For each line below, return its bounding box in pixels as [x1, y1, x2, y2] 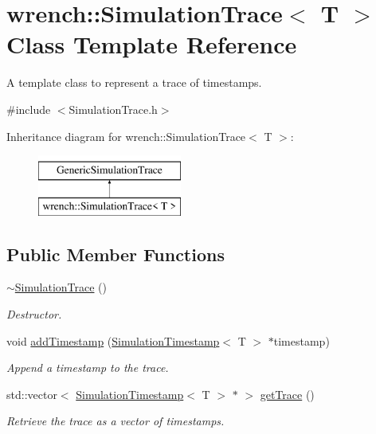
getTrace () [260, 385, 315, 402]
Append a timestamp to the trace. [6, 359, 169, 376]
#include [6, 100, 51, 117]
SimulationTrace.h [69, 100, 158, 117]
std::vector [6, 385, 57, 402]
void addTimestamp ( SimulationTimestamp [6, 332, 220, 349]
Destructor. [6, 306, 62, 323]
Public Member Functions [6, 241, 225, 266]
